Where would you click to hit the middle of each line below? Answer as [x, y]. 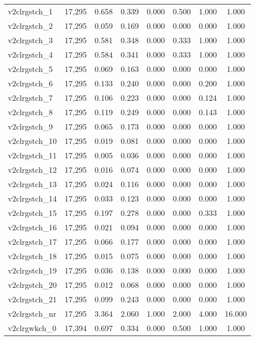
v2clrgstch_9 [31, 126]
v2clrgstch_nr [32, 313]
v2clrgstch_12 [32, 170]
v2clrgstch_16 [32, 227]
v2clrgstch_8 [31, 112]
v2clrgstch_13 [32, 184]
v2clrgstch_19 [32, 270]
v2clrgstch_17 [32, 241]
